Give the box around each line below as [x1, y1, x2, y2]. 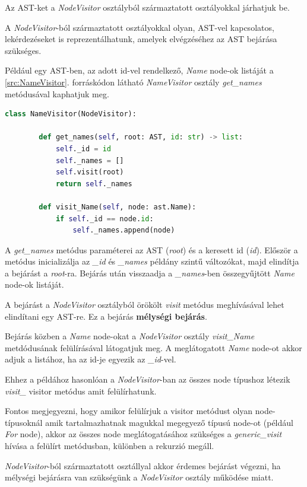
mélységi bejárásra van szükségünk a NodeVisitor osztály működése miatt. [5, 471, 274, 483]
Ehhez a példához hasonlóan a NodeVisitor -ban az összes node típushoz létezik [5, 373, 290, 386]
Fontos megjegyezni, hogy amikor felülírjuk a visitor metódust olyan [5, 405, 253, 417]
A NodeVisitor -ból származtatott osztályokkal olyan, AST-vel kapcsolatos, [5, 21, 274, 33]
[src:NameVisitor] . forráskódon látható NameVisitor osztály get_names [5, 75, 262, 88]
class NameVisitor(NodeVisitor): [5, 110, 137, 119]
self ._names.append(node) [72, 226, 175, 235]
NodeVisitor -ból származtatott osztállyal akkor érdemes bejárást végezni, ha [5, 459, 281, 472]
